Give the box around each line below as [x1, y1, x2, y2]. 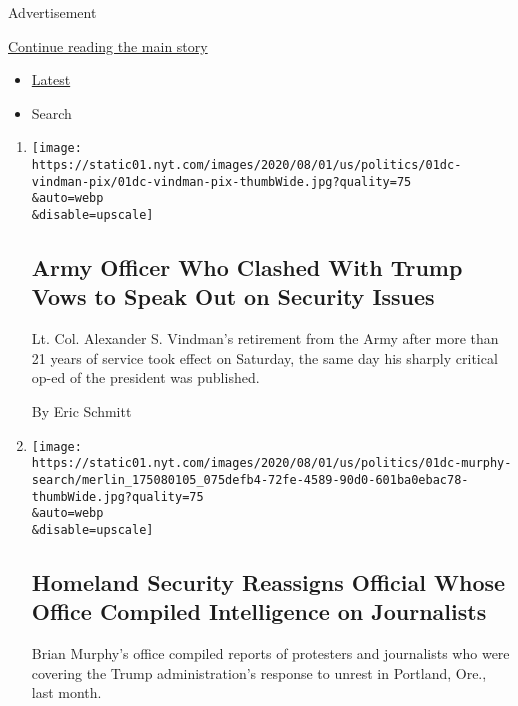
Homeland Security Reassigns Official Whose [31, 566, 506, 597]
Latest [31, 69, 71, 90]
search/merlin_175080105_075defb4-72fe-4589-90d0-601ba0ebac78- [31, 472, 469, 487]
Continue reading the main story [8, 35, 208, 56]
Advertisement [8, 2, 97, 22]
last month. [31, 682, 102, 703]
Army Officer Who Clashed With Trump [31, 252, 463, 283]
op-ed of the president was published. [31, 367, 260, 388]
